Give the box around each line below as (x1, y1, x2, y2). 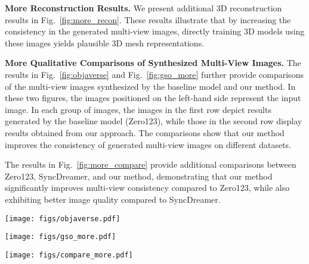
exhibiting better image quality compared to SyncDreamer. (5, 193, 221, 205)
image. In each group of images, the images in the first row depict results (5, 103, 271, 115)
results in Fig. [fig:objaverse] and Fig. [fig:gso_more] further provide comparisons (5, 68, 304, 80)
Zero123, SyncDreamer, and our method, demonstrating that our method (5, 169, 273, 182)
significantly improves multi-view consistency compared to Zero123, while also (5, 181, 290, 194)
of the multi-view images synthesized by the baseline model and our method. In (5, 80, 296, 92)
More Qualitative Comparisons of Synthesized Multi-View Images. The (5, 56, 301, 69)
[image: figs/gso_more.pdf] (5, 232, 116, 241)
